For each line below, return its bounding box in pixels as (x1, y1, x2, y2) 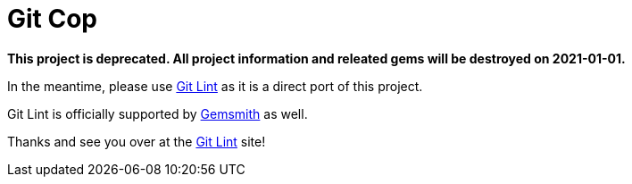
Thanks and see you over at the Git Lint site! (7, 133, 266, 149)
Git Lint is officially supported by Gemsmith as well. (7, 105, 308, 121)
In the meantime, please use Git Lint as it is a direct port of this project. (7, 78, 423, 94)
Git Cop (7, 4, 98, 34)
